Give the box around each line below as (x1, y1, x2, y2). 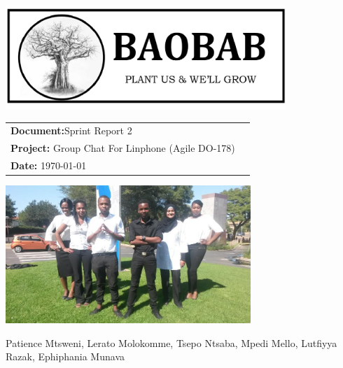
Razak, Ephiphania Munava (6, 349, 125, 364)
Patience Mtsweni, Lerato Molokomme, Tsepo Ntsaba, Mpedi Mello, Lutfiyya (6, 335, 337, 350)
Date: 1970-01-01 (10, 158, 87, 173)
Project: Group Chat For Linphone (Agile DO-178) (10, 141, 235, 155)
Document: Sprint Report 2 (10, 123, 132, 138)
